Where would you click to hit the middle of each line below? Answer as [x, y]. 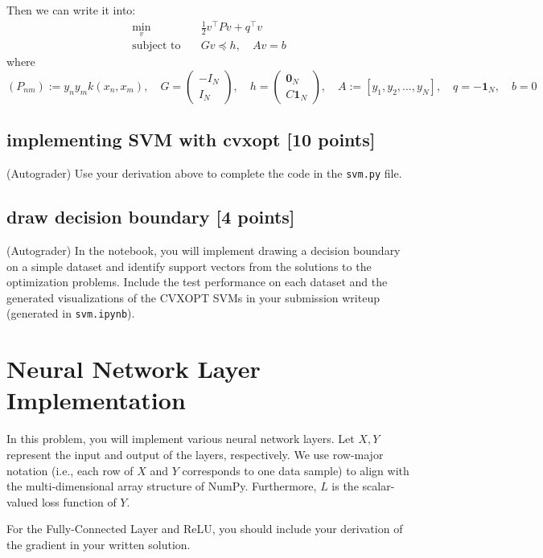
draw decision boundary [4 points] [151, 217]
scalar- [378, 486]
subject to [156, 46]
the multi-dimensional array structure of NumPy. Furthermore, [162, 486]
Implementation [96, 400]
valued [23, 501]
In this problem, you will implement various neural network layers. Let [181, 439]
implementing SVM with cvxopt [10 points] [191, 139]
